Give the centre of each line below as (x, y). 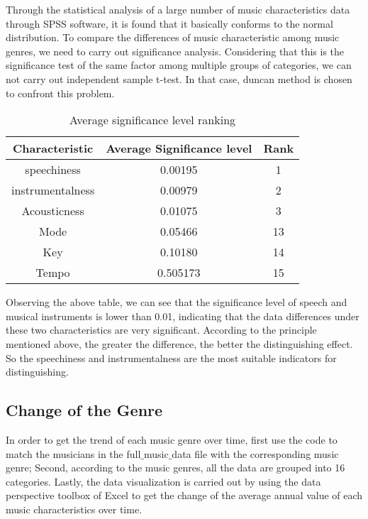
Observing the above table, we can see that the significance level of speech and (177, 302)
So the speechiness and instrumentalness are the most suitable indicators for (171, 357)
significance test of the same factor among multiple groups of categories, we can (179, 65)
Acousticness (53, 211)
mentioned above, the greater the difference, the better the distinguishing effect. (179, 343)
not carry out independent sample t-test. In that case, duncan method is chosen (179, 78)
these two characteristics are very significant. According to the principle (161, 330)
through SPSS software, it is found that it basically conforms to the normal (169, 23)
